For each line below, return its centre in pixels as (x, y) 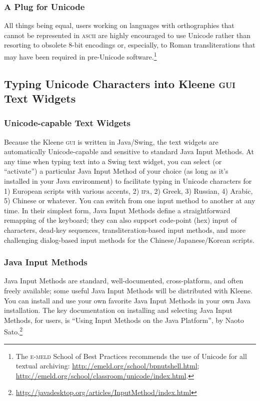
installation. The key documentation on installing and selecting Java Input (118, 310)
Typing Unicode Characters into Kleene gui (120, 83)
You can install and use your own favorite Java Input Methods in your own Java (127, 300)
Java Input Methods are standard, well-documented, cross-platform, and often (124, 281)
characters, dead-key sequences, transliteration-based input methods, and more (125, 230)
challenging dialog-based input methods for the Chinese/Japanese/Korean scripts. (129, 240)
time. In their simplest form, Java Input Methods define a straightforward (117, 210)
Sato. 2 (13, 331)
